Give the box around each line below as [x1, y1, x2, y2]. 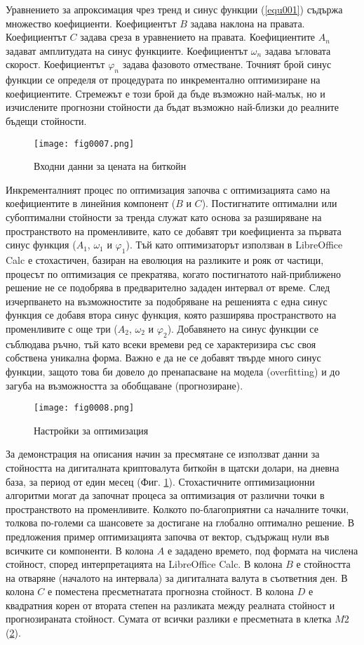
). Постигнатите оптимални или [201, 196, 337, 211]
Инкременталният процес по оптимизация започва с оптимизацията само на [6, 182, 330, 197]
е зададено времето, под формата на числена [167, 543, 358, 557]
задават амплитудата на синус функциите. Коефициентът [6, 43, 248, 58]
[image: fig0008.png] [34, 403, 135, 413]
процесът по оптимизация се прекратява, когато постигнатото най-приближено [6, 266, 342, 281]
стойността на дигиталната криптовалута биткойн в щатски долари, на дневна [6, 460, 339, 474]
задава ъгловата [264, 43, 331, 58]
